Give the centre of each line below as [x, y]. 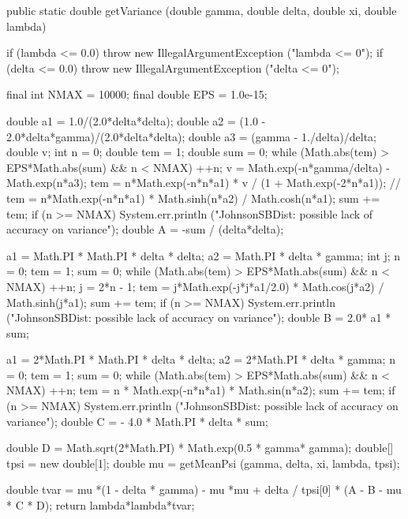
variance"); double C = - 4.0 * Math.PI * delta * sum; [137, 421]
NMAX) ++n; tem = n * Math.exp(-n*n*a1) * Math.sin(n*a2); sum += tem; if [201, 390]
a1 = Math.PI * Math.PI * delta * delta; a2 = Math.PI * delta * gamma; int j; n [204, 255]
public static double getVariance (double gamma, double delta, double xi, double [202, 10]
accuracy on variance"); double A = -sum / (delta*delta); [145, 229]
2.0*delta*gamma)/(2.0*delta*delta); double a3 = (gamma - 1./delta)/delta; [192, 136]
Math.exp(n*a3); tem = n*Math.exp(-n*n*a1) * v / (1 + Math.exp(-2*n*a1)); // [204, 183]
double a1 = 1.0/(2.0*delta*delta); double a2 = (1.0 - [136, 120]
